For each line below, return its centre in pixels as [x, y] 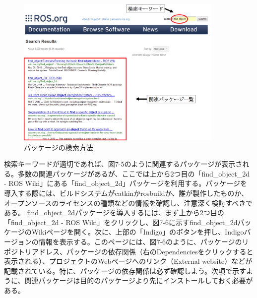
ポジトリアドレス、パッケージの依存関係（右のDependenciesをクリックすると [129, 251]
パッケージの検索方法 [59, 147]
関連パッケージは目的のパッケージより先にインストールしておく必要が [139, 280]
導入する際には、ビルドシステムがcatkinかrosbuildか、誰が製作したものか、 [126, 193]
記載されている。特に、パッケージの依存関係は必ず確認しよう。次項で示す [125, 270]
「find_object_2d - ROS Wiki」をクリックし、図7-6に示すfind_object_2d [121, 222]
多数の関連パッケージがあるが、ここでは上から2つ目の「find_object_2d [133, 173]
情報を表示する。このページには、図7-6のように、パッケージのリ [144, 241]
